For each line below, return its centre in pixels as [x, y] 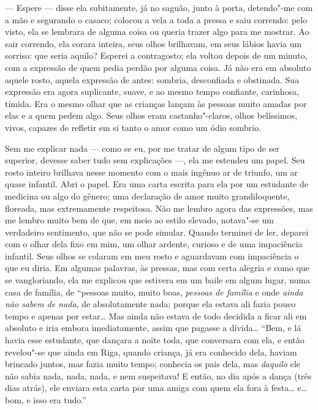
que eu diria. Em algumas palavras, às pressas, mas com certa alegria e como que [157, 268]
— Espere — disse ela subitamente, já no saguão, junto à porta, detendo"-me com [159, 7]
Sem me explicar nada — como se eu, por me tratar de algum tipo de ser [142, 148]
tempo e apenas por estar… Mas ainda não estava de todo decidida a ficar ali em [156, 315]
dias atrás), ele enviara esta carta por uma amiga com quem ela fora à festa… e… [156, 388]
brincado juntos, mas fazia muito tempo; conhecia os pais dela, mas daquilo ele [153, 364]
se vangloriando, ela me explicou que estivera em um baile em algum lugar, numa [158, 280]
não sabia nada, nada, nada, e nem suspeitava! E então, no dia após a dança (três [158, 375]
